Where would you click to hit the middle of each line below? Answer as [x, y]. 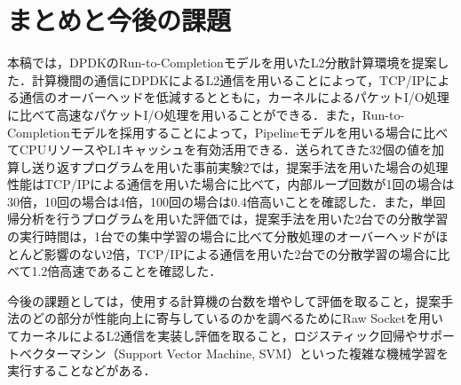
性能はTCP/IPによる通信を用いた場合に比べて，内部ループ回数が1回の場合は [231, 184]
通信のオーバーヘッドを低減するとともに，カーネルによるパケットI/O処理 [234, 97]
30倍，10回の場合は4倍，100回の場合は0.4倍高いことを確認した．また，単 [220, 201]
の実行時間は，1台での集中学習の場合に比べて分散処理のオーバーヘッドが [222, 236]
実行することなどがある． [82, 370]
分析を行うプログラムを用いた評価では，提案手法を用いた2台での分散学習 [234, 219]
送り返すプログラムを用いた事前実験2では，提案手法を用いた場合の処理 [240, 166]
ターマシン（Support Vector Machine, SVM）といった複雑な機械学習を [246, 353]
